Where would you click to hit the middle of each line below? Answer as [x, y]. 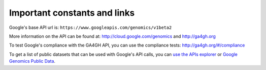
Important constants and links [72, 13]
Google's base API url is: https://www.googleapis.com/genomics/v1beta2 [90, 27]
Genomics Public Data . [32, 61]
